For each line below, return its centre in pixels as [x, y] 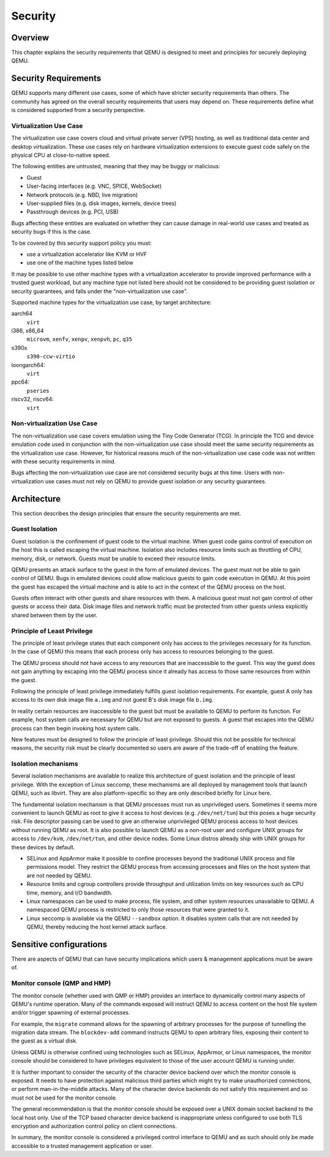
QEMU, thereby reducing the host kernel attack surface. [97, 927]
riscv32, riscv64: [33, 399]
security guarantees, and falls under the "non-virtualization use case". [100, 291]
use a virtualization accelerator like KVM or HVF [87, 254]
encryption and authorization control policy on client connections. [94, 1126]
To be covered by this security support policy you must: [82, 243]
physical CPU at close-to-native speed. [61, 155]
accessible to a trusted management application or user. [82, 1146]
